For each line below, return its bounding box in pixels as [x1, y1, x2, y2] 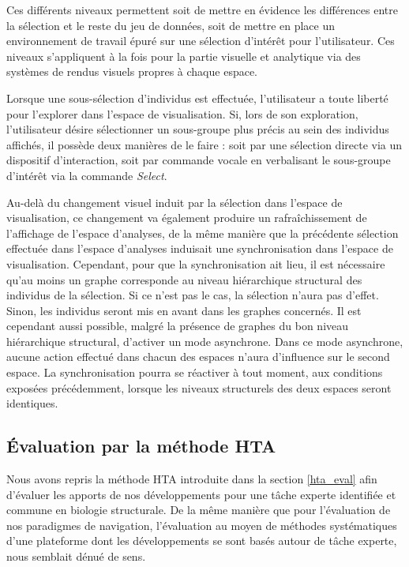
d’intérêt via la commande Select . [6, 167, 167, 183]
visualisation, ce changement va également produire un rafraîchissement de [6, 209, 367, 226]
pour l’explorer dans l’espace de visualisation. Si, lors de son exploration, [6, 105, 358, 122]
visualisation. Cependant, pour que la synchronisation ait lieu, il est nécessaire [6, 255, 385, 272]
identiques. [6, 395, 58, 411]
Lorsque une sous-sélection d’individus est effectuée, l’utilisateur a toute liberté [6, 89, 388, 106]
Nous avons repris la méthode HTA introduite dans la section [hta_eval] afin [6, 471, 377, 487]
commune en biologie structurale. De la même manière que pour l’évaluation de [6, 501, 391, 518]
